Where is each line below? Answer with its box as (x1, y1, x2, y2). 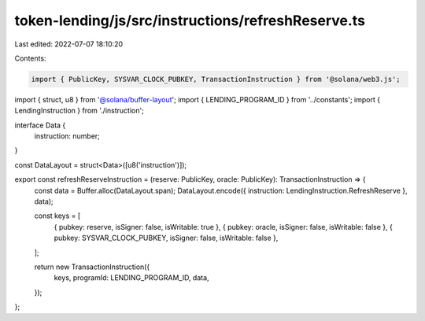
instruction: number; (34, 131, 100, 141)
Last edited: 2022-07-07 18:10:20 (14, 39, 124, 49)
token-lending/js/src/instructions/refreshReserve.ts (14, 12, 366, 29)
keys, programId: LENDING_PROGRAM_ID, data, (54, 273, 209, 282)
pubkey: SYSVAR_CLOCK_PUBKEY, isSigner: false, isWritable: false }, (54, 233, 279, 243)
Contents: (14, 53, 46, 63)
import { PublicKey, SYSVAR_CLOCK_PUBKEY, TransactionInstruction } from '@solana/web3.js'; (31, 75, 401, 83)
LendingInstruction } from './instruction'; (14, 106, 145, 116)
